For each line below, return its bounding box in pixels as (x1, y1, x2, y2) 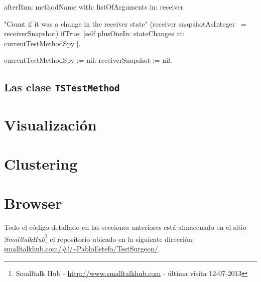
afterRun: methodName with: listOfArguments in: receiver (4, 2, 184, 12)
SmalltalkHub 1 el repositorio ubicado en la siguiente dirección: (4, 232, 194, 244)
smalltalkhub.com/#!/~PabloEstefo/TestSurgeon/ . (4, 243, 160, 254)
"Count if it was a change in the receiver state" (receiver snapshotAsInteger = (4, 18, 246, 29)
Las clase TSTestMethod (4, 79, 120, 95)
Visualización (4, 114, 97, 134)
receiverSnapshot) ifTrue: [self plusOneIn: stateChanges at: (4, 28, 185, 39)
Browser (4, 193, 62, 213)
